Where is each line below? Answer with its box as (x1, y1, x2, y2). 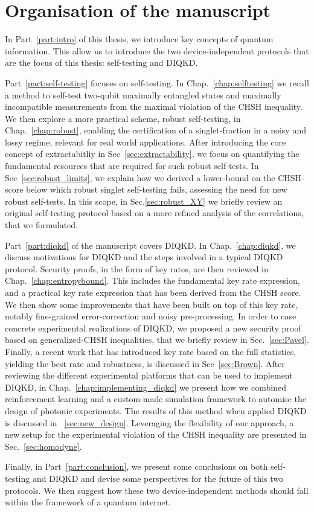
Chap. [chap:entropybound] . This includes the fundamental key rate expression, (5, 274, 300, 287)
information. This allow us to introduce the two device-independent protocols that (5, 44, 309, 57)
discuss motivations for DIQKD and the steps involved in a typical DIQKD (5, 251, 283, 263)
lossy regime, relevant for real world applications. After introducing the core (5, 135, 286, 148)
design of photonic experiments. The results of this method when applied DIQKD (5, 404, 307, 417)
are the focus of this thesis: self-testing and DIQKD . (5, 56, 198, 69)
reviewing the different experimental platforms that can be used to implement (5, 369, 293, 382)
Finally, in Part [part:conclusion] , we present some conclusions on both (5, 460, 268, 473)
